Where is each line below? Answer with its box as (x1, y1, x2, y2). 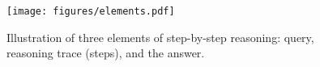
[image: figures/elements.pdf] (6, 6, 175, 17)
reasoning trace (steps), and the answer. (6, 44, 205, 61)
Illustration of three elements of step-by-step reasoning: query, (6, 28, 314, 45)
